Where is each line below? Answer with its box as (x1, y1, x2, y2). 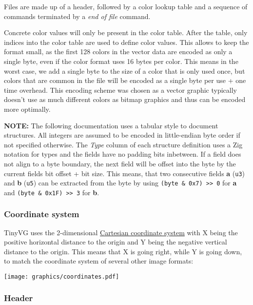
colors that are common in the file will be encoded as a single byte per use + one (4, 75, 246, 85)
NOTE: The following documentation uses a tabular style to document (4, 120, 218, 130)
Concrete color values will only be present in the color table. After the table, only (4, 27, 248, 38)
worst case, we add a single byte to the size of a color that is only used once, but (4, 65, 245, 76)
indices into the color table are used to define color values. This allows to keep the (4, 37, 249, 47)
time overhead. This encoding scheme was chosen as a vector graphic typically (4, 84, 237, 95)
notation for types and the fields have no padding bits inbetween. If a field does (4, 149, 241, 159)
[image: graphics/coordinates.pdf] (4, 273, 119, 281)
